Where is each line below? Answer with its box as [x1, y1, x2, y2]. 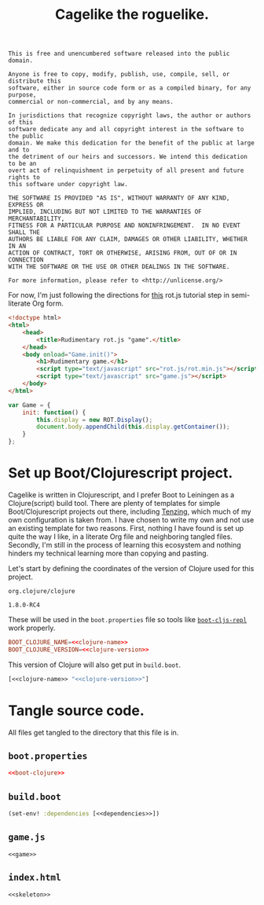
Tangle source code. [8, 702, 145, 720]
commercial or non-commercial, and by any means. [8, 98, 174, 106]
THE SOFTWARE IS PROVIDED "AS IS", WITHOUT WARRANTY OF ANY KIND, [8, 194, 230, 202]
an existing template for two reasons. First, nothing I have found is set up [8, 524, 244, 533]
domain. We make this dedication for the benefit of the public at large [8, 139, 255, 147]
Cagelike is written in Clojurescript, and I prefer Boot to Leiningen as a [8, 490, 235, 500]
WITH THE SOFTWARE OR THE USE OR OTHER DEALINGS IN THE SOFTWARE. [8, 263, 230, 271]
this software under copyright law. [8, 181, 128, 189]
